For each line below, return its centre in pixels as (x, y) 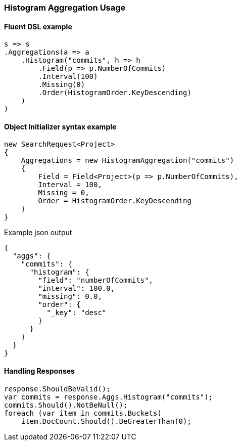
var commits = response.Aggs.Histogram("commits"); (109, 397)
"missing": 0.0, (70, 297)
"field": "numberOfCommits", (96, 280)
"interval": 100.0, (77, 288)
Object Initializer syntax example (60, 126)
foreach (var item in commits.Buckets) (83, 413)
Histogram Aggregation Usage (65, 8)
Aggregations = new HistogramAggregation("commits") (128, 161)
